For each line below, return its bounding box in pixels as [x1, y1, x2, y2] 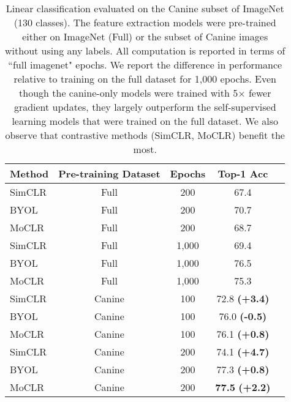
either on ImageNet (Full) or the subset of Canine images [22, 29, 268, 43]
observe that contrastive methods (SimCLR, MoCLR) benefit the [5, 128, 285, 142]
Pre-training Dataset [58, 166, 161, 181]
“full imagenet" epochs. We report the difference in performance [8, 58, 282, 72]
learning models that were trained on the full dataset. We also [12, 114, 279, 128]
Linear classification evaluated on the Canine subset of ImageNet [6, 1, 284, 15]
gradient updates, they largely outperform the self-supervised [13, 100, 276, 114]
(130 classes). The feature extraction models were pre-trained [13, 15, 276, 29]
